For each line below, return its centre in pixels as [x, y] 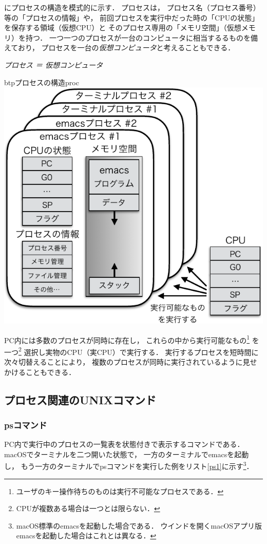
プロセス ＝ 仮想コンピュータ [54, 64]
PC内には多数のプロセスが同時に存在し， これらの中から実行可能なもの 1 [127, 339]
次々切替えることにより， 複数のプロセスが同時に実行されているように [123, 362]
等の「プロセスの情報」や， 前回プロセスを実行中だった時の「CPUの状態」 [132, 17]
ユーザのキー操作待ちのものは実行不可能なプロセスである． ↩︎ [120, 491]
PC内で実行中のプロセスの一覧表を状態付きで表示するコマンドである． [124, 444]
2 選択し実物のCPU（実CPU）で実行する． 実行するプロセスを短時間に [139, 351]
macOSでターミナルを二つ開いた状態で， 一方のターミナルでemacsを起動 [127, 454]
